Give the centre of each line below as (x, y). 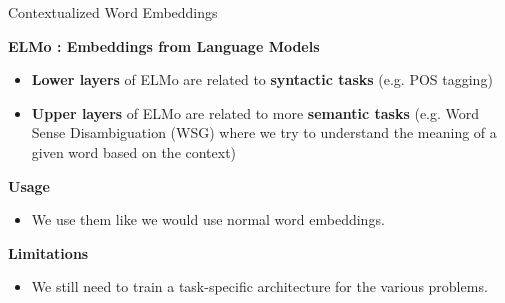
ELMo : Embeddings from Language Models (164, 45)
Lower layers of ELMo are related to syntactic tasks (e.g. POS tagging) (262, 79)
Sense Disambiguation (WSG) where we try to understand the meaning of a (264, 132)
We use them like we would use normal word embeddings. (208, 219)
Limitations (48, 252)
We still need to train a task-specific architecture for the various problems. (259, 286)
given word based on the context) (134, 151)
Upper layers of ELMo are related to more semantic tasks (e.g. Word (255, 112)
